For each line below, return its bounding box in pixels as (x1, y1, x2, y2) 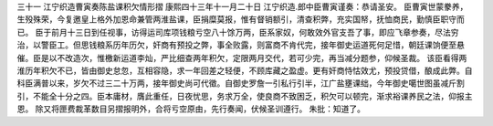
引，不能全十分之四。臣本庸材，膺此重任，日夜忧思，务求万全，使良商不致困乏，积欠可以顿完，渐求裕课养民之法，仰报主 (16, 90, 473, 101)
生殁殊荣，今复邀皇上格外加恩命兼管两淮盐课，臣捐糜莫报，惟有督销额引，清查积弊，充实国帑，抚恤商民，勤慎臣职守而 (16, 14, 465, 25)
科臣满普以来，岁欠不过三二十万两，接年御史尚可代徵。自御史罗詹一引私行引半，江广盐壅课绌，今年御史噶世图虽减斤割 (16, 78, 465, 89)
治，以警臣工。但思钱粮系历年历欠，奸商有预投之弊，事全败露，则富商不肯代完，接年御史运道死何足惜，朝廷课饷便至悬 (16, 39, 465, 50)
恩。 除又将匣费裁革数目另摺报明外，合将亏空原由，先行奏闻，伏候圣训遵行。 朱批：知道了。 (16, 103, 365, 114)
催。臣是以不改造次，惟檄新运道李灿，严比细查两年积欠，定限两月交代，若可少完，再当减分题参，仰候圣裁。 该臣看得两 (16, 52, 467, 63)
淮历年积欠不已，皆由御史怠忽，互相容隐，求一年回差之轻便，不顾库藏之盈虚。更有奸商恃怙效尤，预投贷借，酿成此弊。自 (16, 65, 473, 76)
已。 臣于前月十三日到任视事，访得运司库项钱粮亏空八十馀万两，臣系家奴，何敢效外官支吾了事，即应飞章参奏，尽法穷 (16, 26, 459, 37)
